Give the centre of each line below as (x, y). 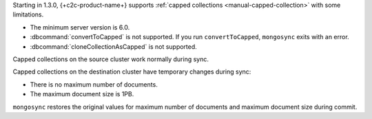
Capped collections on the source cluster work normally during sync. (111, 59)
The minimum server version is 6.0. (80, 27)
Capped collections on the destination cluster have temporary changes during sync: (132, 72)
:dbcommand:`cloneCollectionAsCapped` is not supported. (114, 46)
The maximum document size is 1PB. (82, 94)
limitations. (28, 14)
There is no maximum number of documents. (94, 84)
